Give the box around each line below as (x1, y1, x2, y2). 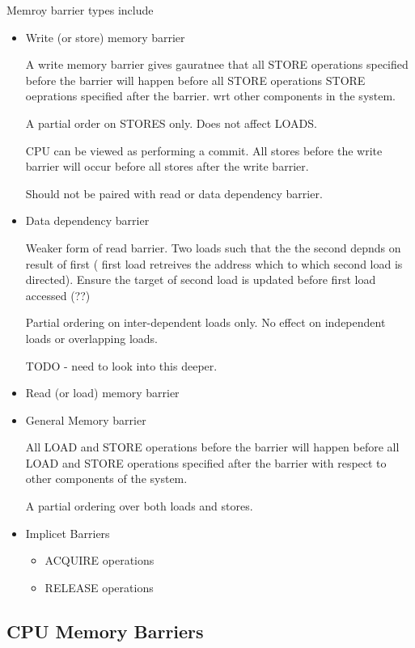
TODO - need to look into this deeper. (25, 357, 218, 374)
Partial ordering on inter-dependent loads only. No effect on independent (25, 314, 386, 331)
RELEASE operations (44, 578, 154, 595)
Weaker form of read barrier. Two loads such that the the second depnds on (25, 239, 401, 256)
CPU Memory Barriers (6, 618, 204, 643)
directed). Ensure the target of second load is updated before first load (25, 271, 376, 288)
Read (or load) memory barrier (25, 384, 180, 401)
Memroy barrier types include (6, 2, 154, 18)
